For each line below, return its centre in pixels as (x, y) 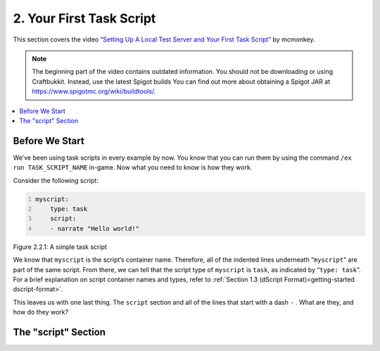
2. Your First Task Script (84, 18)
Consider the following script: (56, 180)
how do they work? (41, 312)
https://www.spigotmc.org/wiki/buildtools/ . (94, 91)
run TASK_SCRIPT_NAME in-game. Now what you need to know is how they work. (133, 167)
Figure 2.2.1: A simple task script (60, 247)
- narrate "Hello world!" (95, 228)
